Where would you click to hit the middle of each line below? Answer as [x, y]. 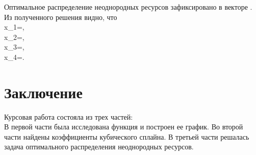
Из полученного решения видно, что [61, 17]
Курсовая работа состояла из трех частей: [69, 116]
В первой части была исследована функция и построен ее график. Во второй [124, 127]
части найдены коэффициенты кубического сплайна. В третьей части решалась [127, 136]
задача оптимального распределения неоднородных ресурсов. [99, 147]
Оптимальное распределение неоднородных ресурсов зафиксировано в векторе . [128, 7]
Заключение [43, 92]
